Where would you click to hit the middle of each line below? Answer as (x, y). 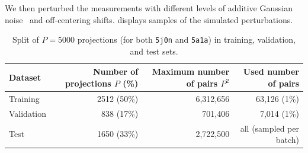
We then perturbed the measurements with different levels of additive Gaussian (149, 8)
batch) (287, 140)
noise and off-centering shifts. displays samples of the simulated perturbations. (149, 19)
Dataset (25, 77)
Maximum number (191, 71)
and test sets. (154, 51)
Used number (271, 71)
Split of (25, 39)
